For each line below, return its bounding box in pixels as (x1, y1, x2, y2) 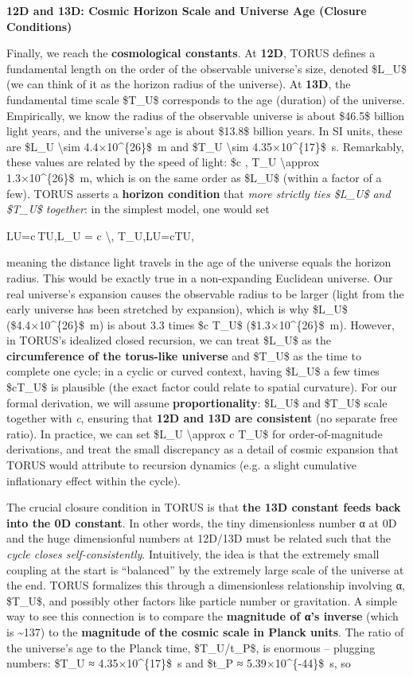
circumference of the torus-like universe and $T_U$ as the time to (6, 347, 361, 364)
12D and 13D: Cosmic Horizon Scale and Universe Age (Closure (6, 2, 367, 18)
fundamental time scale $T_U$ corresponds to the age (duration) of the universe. (6, 91, 405, 107)
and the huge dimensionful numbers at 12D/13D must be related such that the (6, 530, 391, 547)
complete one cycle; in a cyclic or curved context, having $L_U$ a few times (6, 363, 380, 379)
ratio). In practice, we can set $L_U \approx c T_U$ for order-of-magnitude (6, 425, 383, 442)
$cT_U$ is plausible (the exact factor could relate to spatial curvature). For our (6, 379, 398, 395)
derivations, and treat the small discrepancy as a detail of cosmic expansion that (6, 441, 399, 457)
